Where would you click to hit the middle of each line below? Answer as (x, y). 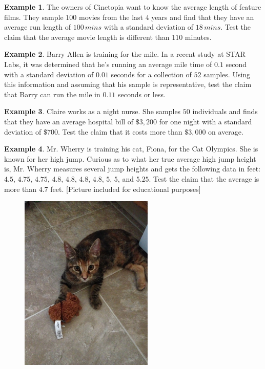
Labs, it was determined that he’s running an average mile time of (108, 64)
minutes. (198, 37)
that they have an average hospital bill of (69, 121)
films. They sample (34, 17)
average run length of (37, 27)
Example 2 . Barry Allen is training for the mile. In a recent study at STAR (125, 54)
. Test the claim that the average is (204, 178)
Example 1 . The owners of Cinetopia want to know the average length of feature (133, 7)
